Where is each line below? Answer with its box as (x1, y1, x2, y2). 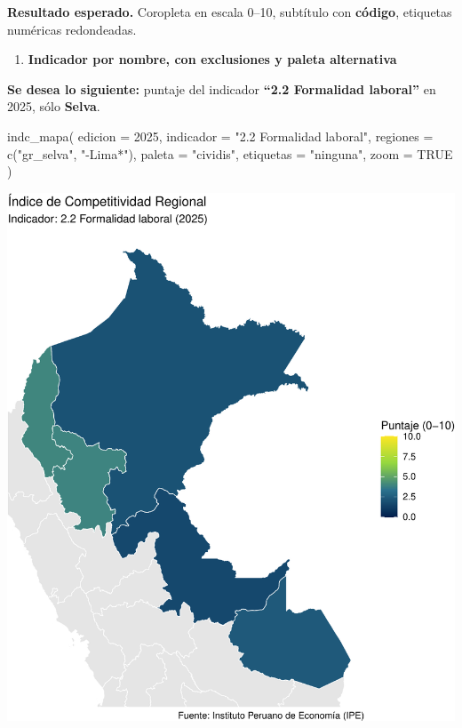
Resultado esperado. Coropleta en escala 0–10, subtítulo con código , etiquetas (7, 3, 452, 20)
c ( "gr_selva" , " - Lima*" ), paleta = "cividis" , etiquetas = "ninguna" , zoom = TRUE (7, 144, 453, 163)
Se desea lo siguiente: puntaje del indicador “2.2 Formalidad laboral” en (7, 79, 436, 98)
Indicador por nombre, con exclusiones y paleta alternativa (28, 50, 397, 68)
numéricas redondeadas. (7, 20, 137, 38)
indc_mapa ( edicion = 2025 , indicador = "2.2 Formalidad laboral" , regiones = (7, 126, 434, 145)
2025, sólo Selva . (7, 97, 100, 116)
